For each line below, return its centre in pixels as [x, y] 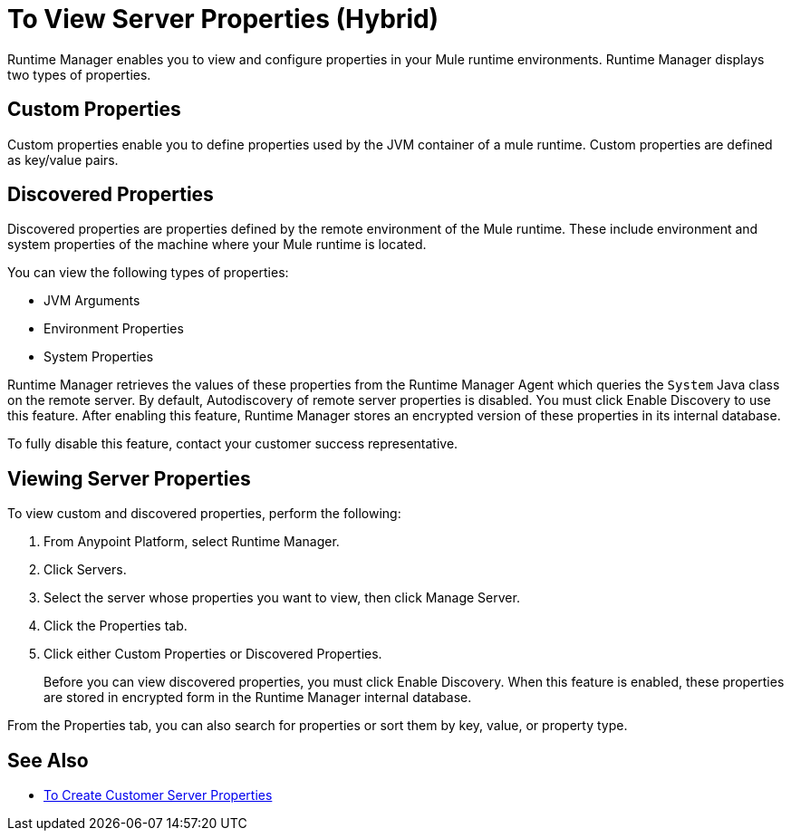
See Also [48, 760]
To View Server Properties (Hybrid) [223, 19]
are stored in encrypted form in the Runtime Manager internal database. [258, 698]
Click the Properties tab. [116, 626]
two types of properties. [79, 74]
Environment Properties [114, 329]
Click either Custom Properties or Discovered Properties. [213, 654]
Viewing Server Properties [129, 478]
